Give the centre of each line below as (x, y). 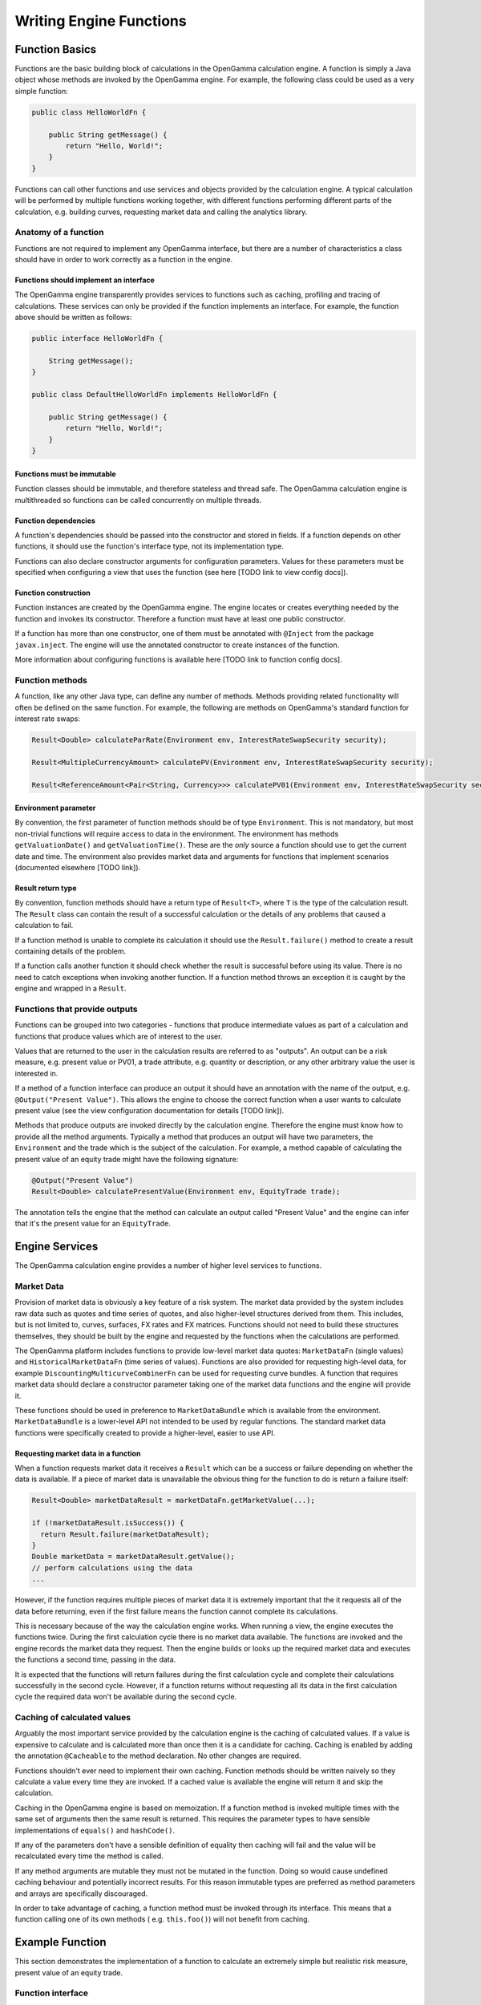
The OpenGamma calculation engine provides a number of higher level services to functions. (168, 1266)
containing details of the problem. (71, 951)
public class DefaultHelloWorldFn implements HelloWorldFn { (154, 395)
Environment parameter (55, 808)
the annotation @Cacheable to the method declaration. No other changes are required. (158, 1756)
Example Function (61, 1942)
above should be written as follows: (73, 318)
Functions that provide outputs (76, 1009)
